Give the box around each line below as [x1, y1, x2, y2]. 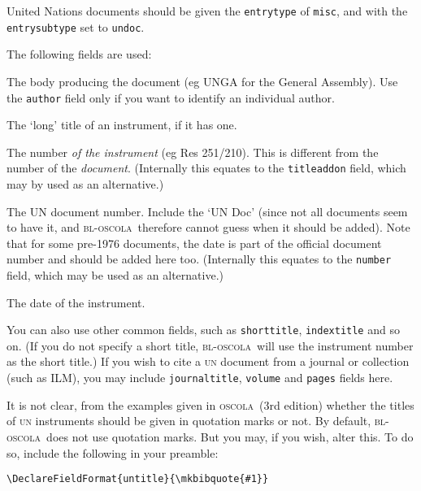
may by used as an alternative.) [7, 176, 164, 192]
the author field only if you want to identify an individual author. [7, 89, 335, 106]
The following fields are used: [7, 46, 152, 63]
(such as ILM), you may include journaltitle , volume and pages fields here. [7, 369, 393, 386]
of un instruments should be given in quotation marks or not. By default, [7, 412, 371, 429]
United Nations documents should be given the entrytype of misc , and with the [7, 2, 408, 19]
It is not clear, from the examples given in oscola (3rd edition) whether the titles [7, 396, 414, 413]
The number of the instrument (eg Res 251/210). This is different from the [7, 143, 379, 160]
